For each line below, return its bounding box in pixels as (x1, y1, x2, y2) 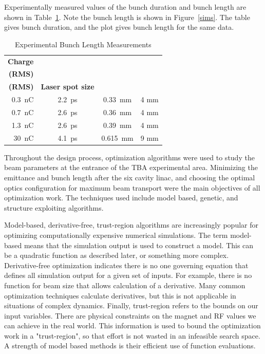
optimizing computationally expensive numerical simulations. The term (4, 229, 228, 240)
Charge (8, 55, 34, 66)
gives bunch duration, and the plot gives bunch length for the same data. (4, 22, 234, 32)
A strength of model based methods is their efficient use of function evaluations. (4, 340, 256, 351)
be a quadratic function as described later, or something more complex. (4, 250, 229, 260)
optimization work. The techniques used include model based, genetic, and (4, 192, 238, 203)
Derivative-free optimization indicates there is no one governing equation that (4, 259, 249, 270)
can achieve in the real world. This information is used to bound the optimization (4, 320, 261, 331)
